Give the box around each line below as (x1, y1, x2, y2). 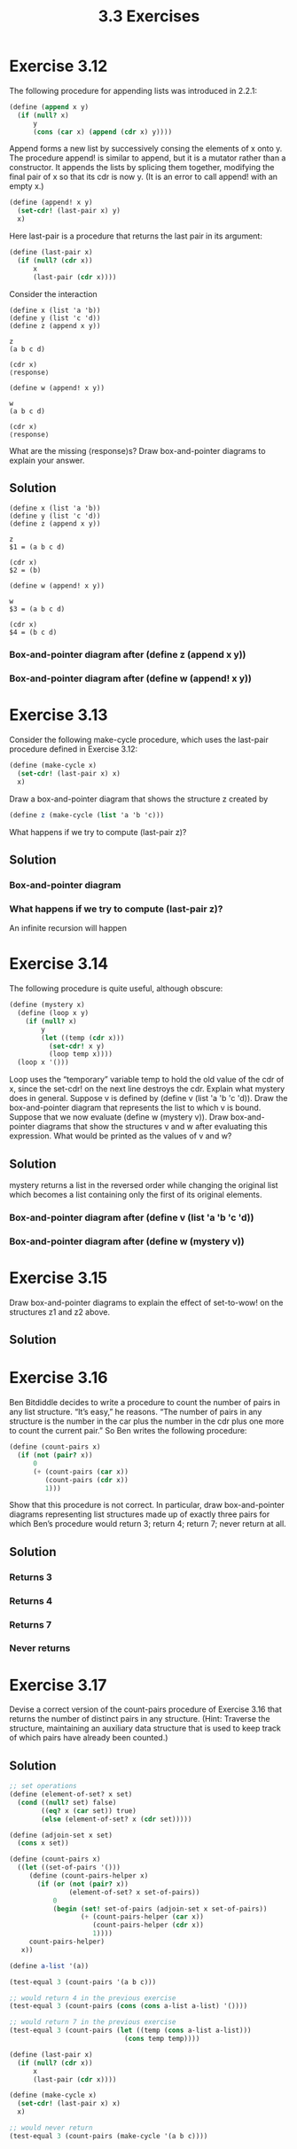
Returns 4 (9, 1594, 53, 1606)
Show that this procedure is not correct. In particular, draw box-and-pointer (9, 1500, 285, 1511)
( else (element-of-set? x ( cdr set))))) (41, 1815, 192, 1824)
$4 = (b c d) (9, 628, 58, 637)
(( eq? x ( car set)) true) (41, 1806, 137, 1815)
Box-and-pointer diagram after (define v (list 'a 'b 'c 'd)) (9, 1211, 254, 1223)
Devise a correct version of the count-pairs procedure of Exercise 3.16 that (9, 1704, 282, 1715)
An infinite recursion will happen (9, 923, 127, 934)
